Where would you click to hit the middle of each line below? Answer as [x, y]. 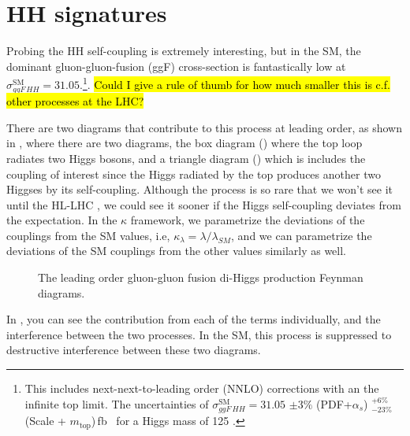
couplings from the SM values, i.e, [88, 235]
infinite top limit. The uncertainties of [117, 403]
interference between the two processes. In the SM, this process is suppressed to [199, 334]
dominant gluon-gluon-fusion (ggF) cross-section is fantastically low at [176, 66]
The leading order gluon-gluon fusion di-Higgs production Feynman [201, 277]
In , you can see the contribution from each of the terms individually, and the [194, 319]
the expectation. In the [62, 220]
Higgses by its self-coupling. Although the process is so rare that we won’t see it [199, 189]
